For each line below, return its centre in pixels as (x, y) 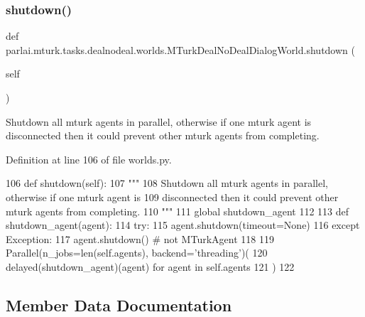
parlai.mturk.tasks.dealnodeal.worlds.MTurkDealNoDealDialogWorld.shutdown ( (180, 49)
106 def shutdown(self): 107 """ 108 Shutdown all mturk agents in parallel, (167, 183)
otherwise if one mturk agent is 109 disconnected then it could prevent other (172, 197)
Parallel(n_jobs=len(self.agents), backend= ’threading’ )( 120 (137, 253)
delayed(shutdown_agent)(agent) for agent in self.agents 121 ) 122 (150, 266)
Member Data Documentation (119, 305)
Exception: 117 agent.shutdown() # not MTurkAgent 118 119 (140, 238)
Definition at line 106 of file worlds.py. (89, 159)
